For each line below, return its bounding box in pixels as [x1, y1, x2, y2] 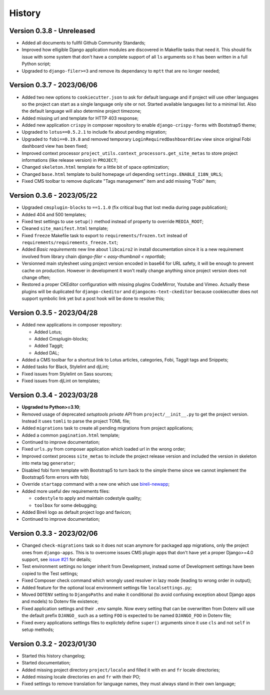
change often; [21, 274, 51, 280]
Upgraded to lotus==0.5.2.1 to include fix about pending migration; [21, 129, 167, 135]
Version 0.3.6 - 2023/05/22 [9, 191, 97, 200]
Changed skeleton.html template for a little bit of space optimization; [21, 164, 169, 170]
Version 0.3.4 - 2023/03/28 [9, 391, 98, 400]
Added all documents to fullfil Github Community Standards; [21, 40, 146, 46]
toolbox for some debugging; [34, 502, 97, 508]
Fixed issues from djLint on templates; [21, 378, 100, 384]
